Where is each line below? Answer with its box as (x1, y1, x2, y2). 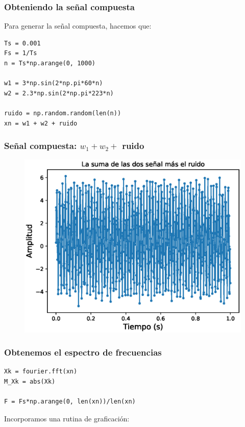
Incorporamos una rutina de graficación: (4, 413, 130, 423)
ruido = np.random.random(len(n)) (4, 109, 121, 117)
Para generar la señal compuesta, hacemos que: (4, 20, 152, 31)
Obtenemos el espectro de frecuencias (4, 346, 162, 359)
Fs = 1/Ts (4, 49, 37, 57)
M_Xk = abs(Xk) (4, 378, 56, 386)
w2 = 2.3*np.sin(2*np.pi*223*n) (4, 89, 114, 97)
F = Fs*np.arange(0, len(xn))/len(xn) (4, 398, 136, 406)
